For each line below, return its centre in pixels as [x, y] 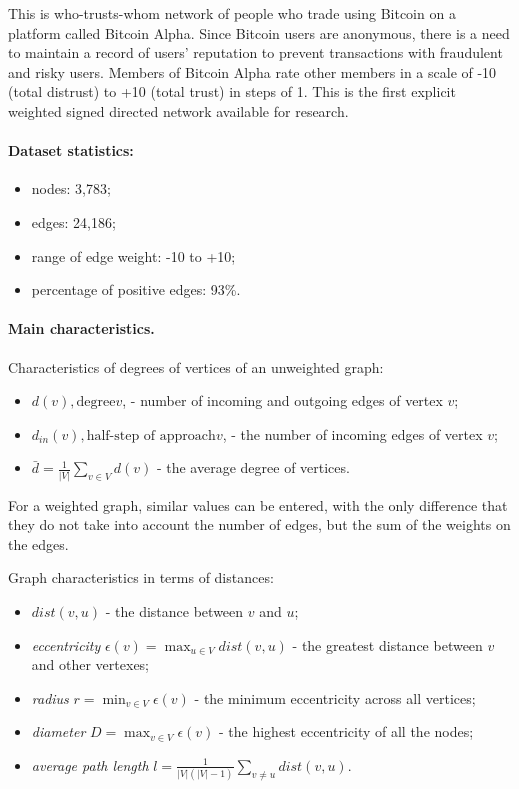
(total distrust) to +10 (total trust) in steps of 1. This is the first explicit [232, 91]
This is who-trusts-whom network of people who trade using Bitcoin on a [232, 13]
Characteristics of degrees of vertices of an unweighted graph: [196, 366]
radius [50, 697]
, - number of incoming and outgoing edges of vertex [282, 400]
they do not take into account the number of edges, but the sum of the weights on [259, 524]
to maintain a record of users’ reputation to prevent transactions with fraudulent [255, 52]
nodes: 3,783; [71, 188]
